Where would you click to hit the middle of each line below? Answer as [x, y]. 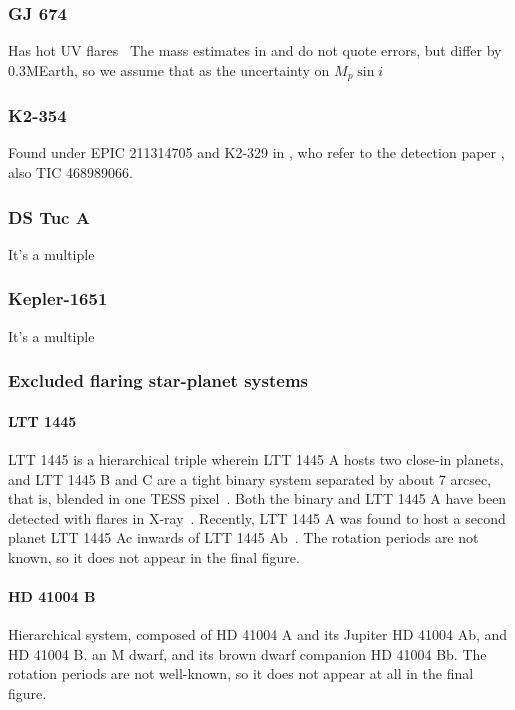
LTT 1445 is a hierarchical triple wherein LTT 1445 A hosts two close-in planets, [256, 458]
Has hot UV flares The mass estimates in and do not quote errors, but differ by [255, 50]
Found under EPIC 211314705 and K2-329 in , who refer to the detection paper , [256, 152]
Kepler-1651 [58, 298]
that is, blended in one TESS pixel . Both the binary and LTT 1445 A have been [257, 498]
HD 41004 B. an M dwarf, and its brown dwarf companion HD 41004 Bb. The [247, 653]
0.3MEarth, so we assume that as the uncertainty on [169, 69]
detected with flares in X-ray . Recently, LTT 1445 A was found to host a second [257, 517]
